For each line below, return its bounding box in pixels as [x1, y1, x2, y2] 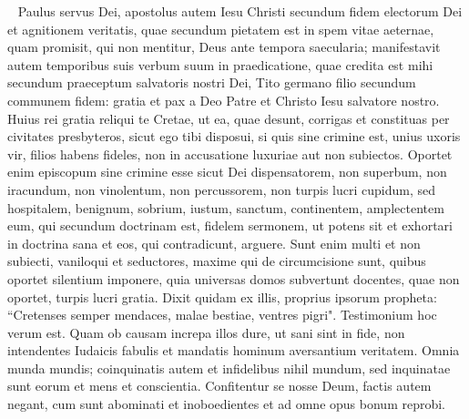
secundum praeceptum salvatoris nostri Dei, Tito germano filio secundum [7, 73, 416, 92]
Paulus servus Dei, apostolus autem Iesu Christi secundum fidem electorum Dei [17, 2, 463, 20]
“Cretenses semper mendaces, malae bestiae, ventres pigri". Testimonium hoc [7, 305, 437, 324]
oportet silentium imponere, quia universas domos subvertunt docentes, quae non [7, 269, 460, 288]
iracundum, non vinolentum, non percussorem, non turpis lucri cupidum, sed [7, 179, 435, 199]
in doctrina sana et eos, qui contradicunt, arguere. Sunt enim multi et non [7, 233, 421, 252]
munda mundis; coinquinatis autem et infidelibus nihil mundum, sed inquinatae [7, 358, 451, 377]
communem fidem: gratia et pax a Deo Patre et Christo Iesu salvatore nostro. [7, 90, 440, 109]
